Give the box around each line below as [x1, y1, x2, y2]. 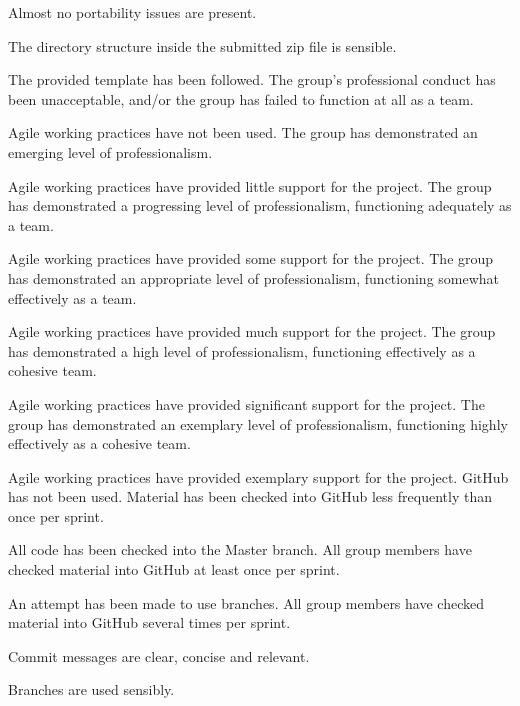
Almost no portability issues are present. [8, 2, 257, 22]
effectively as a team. [8, 287, 137, 308]
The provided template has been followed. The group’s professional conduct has [8, 69, 496, 90]
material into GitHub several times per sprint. [8, 612, 291, 633]
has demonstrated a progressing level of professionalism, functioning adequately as [8, 195, 512, 216]
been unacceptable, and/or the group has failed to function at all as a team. [8, 88, 474, 109]
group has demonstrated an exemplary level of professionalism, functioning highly [8, 413, 508, 434]
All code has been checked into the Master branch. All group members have [8, 539, 472, 560]
